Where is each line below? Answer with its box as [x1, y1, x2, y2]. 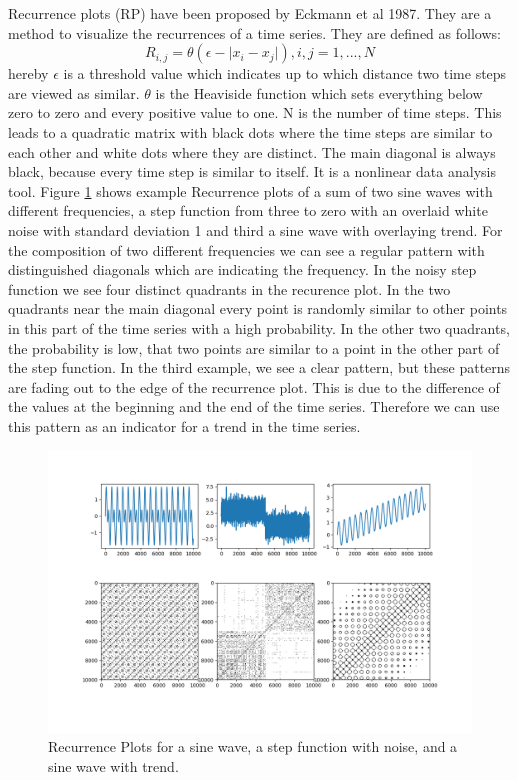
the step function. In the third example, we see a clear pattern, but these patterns [8, 357, 511, 378]
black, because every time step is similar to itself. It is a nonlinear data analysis [8, 161, 496, 182]
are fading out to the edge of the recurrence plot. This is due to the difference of [8, 376, 500, 397]
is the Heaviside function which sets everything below [155, 82, 483, 103]
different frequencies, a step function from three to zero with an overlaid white [8, 200, 488, 221]
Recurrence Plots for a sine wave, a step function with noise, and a [48, 736, 458, 757]
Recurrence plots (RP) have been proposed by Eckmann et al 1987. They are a [8, 3, 492, 23]
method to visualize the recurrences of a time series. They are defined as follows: [8, 22, 501, 43]
